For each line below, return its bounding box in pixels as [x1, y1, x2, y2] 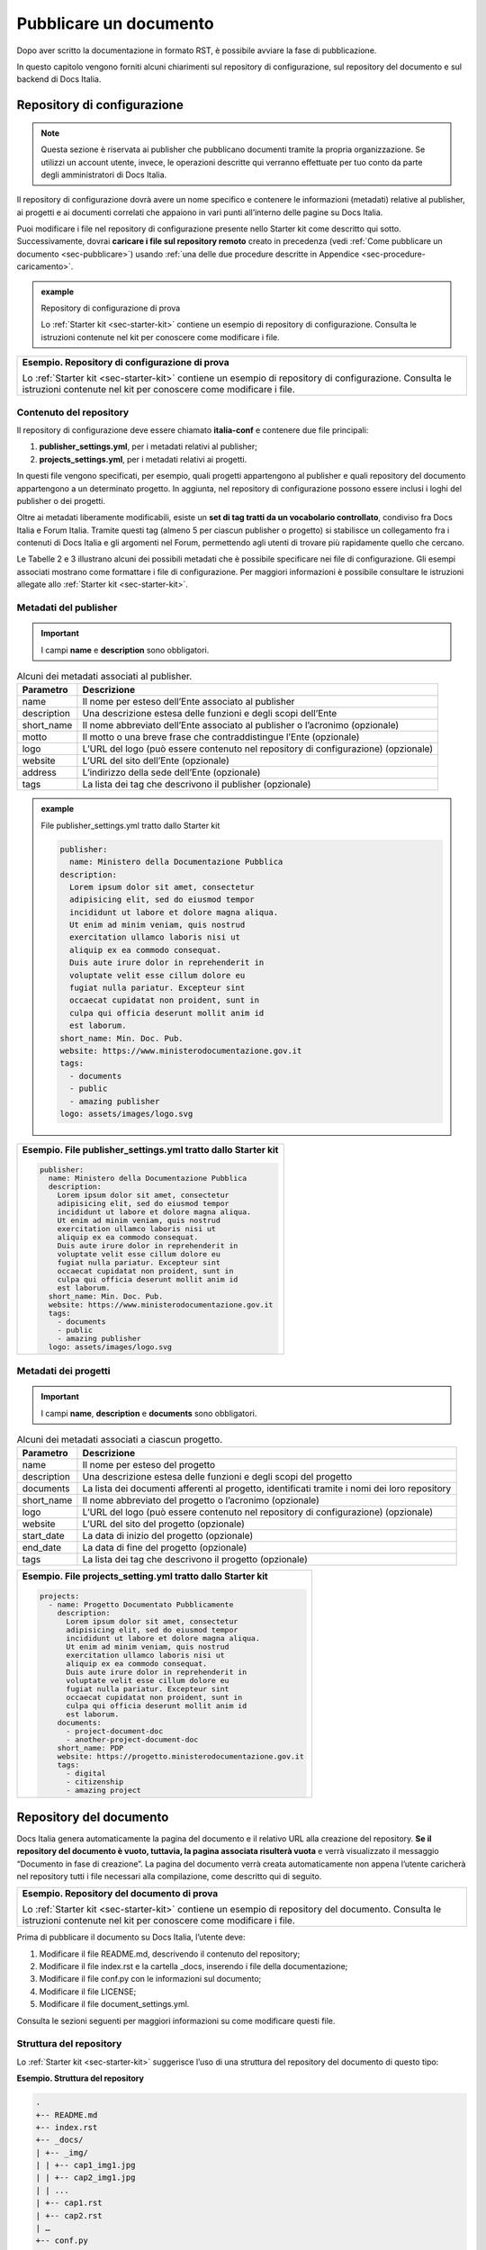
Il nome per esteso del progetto [82, 1459, 216, 1471]
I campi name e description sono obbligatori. [40, 644, 210, 655]
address [22, 766, 58, 778]
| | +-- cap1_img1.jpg [35, 2160, 136, 2171]
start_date [22, 1530, 65, 1543]
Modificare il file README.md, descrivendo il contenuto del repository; [39, 1948, 301, 1959]
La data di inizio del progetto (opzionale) [82, 1530, 254, 1543]
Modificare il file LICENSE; [39, 1985, 137, 1997]
